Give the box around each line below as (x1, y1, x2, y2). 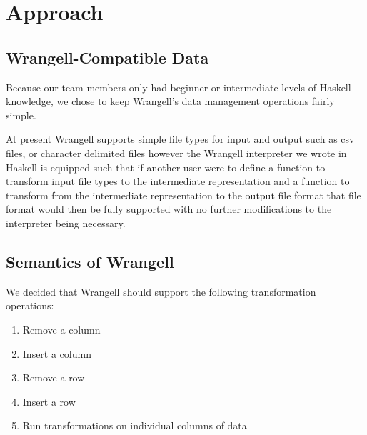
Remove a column (22, 321, 101, 336)
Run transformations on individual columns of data (22, 418, 247, 433)
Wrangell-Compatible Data (6, 46, 209, 68)
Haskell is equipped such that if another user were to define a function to (6, 159, 326, 174)
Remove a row (22, 370, 85, 385)
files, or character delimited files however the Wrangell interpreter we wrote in (6, 145, 347, 160)
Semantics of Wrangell (6, 250, 174, 272)
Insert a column (22, 346, 91, 361)
